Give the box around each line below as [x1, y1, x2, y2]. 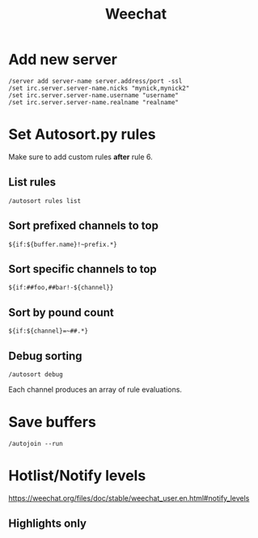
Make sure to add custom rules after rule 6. [8, 151, 154, 162]
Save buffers [8, 413, 97, 431]
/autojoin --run [8, 439, 63, 447]
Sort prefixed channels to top [8, 219, 159, 233]
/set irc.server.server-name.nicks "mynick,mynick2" [8, 84, 190, 92]
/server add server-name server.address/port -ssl [8, 77, 183, 85]
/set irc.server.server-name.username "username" [8, 91, 180, 100]
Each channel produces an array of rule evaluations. [8, 384, 182, 394]
